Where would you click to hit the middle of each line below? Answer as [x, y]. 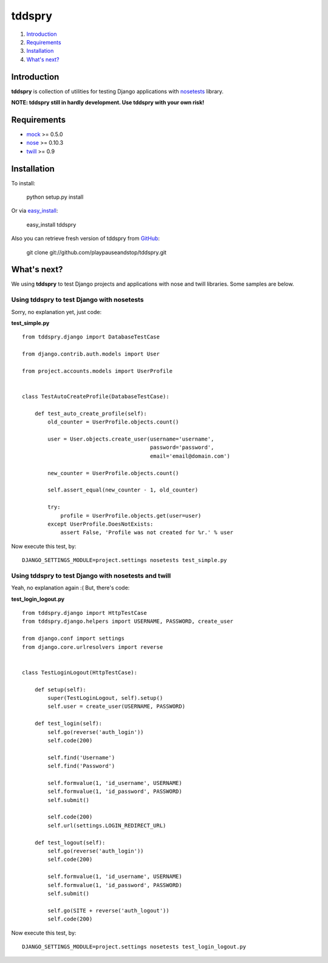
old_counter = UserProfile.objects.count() [113, 422]
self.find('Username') [81, 757]
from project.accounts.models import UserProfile [97, 371]
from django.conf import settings [73, 639]
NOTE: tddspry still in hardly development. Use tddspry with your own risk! [108, 103]
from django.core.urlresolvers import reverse [93, 647]
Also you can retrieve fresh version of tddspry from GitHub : [86, 238]
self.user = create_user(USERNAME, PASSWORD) [116, 707]
